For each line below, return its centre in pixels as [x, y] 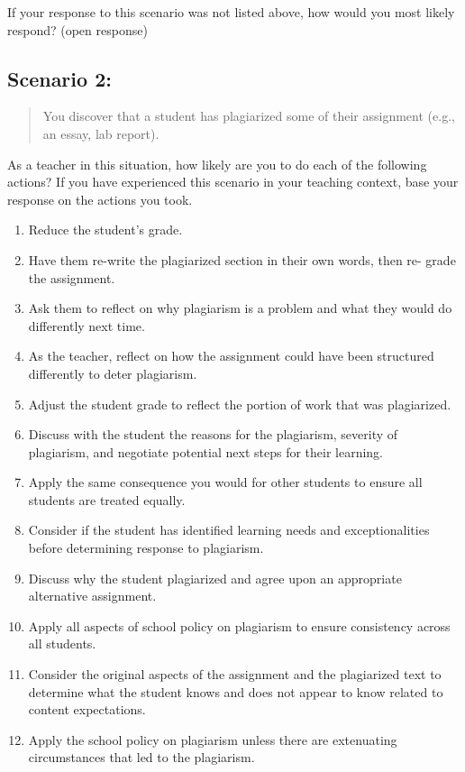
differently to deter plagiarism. [113, 373]
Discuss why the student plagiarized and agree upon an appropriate [215, 578]
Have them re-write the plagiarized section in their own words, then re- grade [242, 259]
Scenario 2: [59, 78]
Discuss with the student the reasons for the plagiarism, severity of [213, 434]
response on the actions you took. [100, 199]
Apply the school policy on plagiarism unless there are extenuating [213, 739]
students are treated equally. [107, 499]
